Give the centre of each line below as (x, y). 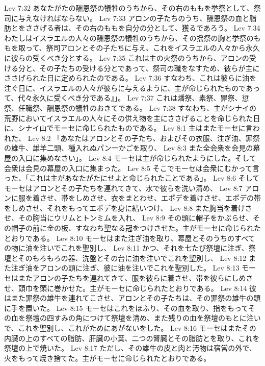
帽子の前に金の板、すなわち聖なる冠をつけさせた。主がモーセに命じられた (136, 228)
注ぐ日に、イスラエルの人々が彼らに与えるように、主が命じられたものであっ (132, 88)
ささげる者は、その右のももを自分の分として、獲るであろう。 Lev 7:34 (143, 28)
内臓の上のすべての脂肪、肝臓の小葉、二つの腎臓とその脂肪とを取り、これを (132, 338)
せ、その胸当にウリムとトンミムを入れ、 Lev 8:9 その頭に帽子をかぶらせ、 (129, 218)
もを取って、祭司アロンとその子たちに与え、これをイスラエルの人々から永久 (132, 48)
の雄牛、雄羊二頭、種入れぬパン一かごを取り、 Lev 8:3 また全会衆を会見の (129, 148)
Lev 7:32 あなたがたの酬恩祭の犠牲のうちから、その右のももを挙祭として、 (129, 8)
